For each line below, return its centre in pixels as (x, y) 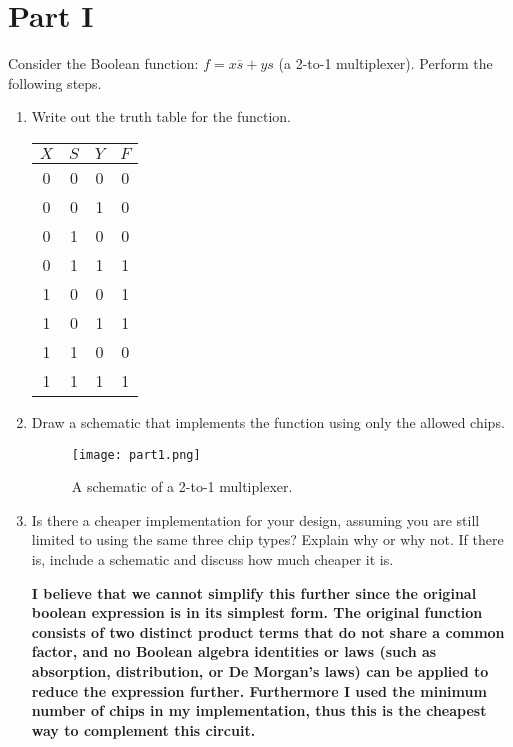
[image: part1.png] (136, 454)
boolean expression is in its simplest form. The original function (257, 612)
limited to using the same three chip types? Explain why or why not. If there (267, 539)
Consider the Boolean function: (103, 63)
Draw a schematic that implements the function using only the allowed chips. (268, 421)
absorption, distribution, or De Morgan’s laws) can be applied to (260, 670)
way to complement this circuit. (143, 729)
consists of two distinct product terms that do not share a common (268, 631)
